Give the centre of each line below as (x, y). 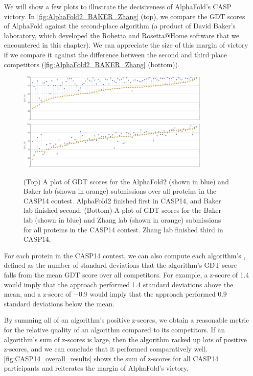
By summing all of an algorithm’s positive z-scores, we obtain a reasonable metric (126, 320)
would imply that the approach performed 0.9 (158, 294)
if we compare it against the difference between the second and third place (115, 54)
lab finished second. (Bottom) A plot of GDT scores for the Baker (122, 210)
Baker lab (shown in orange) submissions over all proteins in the (120, 191)
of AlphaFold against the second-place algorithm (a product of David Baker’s (120, 26)
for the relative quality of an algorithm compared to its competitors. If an (115, 329)
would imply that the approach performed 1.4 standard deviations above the (119, 284)
